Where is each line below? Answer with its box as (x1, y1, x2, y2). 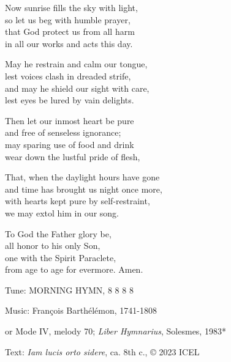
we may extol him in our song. (5, 206, 119, 219)
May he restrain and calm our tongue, (5, 57, 148, 70)
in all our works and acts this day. (5, 37, 133, 50)
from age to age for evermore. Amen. (5, 263, 143, 276)
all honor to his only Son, (5, 239, 100, 252)
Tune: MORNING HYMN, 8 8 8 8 (5, 283, 134, 296)
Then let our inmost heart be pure (5, 114, 134, 127)
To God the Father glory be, (5, 227, 112, 240)
